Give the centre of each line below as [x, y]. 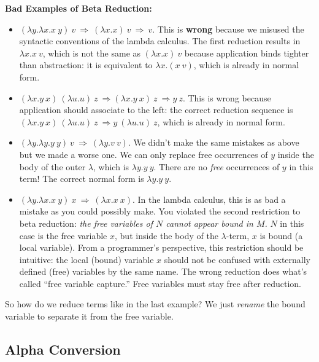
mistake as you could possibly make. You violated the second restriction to [160, 211]
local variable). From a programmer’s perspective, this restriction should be [161, 247]
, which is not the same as [92, 53]
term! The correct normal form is [82, 179]
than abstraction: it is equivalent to [86, 65]
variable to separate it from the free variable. [89, 316]
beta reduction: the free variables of [86, 223]
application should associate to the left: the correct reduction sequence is [156, 110]
